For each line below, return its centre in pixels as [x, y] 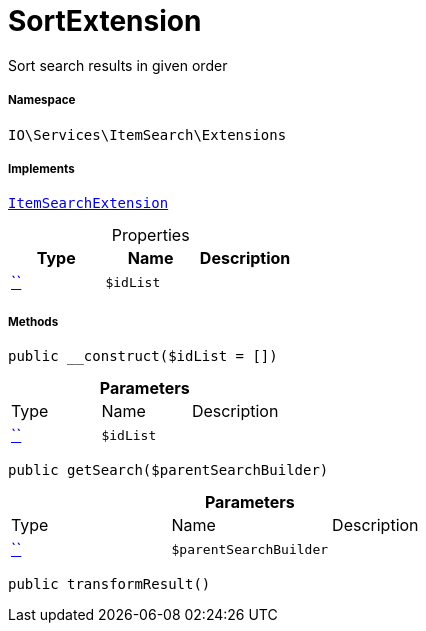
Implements [41, 168]
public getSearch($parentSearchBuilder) [168, 470]
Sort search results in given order [118, 65]
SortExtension [105, 21]
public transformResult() [109, 584]
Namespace [42, 100]
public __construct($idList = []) [143, 356]
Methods [33, 321]
